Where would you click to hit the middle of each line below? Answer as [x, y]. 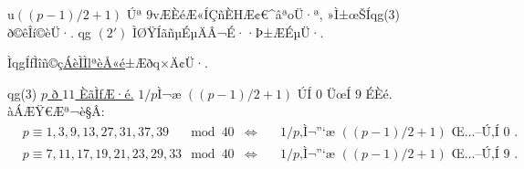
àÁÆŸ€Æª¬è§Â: [56, 111]
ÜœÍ [339, 93]
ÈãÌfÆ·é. [107, 93]
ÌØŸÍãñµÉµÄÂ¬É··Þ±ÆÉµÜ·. [228, 32]
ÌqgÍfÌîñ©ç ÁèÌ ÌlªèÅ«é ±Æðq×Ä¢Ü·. [108, 63]
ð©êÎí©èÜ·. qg [49, 32]
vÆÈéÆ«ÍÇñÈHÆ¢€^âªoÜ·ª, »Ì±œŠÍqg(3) [277, 14]
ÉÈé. [379, 93]
